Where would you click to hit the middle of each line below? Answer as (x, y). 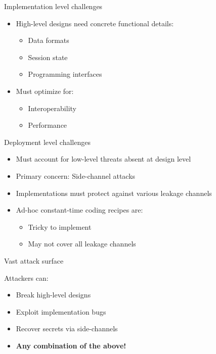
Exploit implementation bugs (61, 311)
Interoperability (52, 108)
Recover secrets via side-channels (67, 328)
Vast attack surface (34, 260)
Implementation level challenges (53, 6)
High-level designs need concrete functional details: (95, 23)
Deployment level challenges (47, 142)
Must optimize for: (45, 91)
